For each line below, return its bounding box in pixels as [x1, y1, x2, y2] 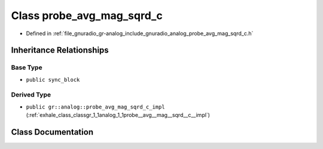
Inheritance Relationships [11, 45, 109, 55]
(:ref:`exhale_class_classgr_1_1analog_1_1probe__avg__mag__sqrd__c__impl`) [26, 111, 211, 119]
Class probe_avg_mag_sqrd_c [11, 9, 163, 22]
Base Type [11, 63, 42, 72]
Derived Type [11, 91, 51, 99]
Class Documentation [11, 127, 94, 137]
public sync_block [26, 76, 80, 83]
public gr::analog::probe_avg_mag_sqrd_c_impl [26, 103, 165, 110]
